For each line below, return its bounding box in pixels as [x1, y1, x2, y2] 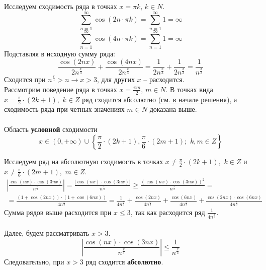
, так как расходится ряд [130, 207, 205, 217]
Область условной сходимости [4, 123, 98, 134]
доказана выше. [149, 104, 197, 114]
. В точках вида [165, 84, 213, 94]
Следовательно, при [4, 256, 64, 266]
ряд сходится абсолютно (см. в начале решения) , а [82, 94, 237, 104]
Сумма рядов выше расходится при [4, 207, 112, 217]
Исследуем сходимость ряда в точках [4, 1, 117, 11]
